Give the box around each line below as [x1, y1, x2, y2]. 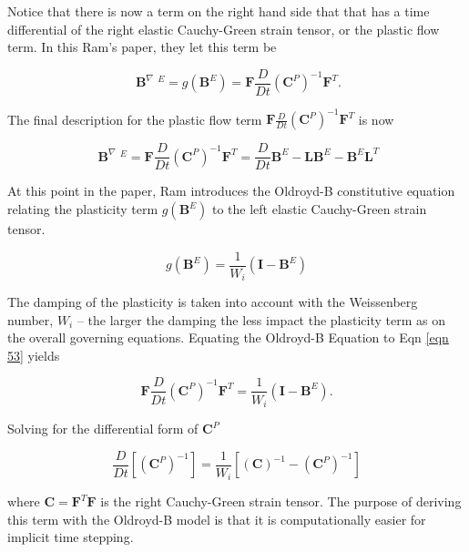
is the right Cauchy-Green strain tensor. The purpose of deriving [100, 492, 462, 511]
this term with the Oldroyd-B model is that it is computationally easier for [7, 509, 426, 528]
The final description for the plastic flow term [7, 109, 262, 128]
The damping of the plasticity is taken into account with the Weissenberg [7, 292, 418, 312]
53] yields [7, 345, 60, 364]
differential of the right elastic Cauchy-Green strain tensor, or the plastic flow [7, 19, 440, 38]
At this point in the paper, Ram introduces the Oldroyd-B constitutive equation [7, 181, 455, 200]
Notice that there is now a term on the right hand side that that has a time [7, 2, 430, 20]
